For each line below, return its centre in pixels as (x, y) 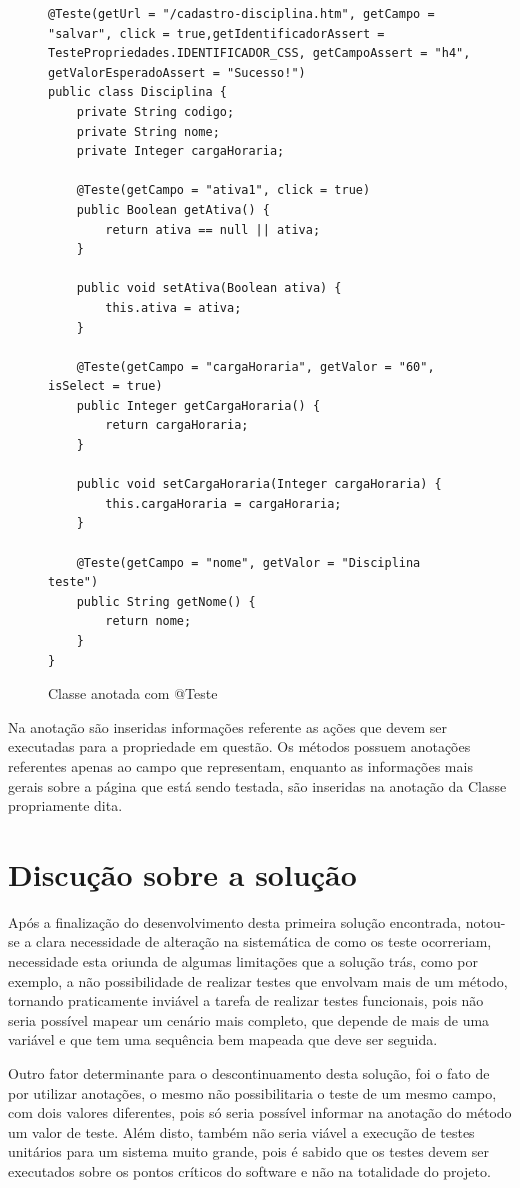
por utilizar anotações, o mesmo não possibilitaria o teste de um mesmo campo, (252, 1092)
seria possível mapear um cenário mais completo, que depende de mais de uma (249, 1019)
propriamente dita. (65, 805)
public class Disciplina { (137, 92)
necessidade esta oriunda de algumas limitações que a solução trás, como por (243, 961)
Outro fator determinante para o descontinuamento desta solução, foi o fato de (249, 1073)
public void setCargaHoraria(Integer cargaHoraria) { (259, 484)
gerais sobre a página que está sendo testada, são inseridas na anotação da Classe (257, 785)
